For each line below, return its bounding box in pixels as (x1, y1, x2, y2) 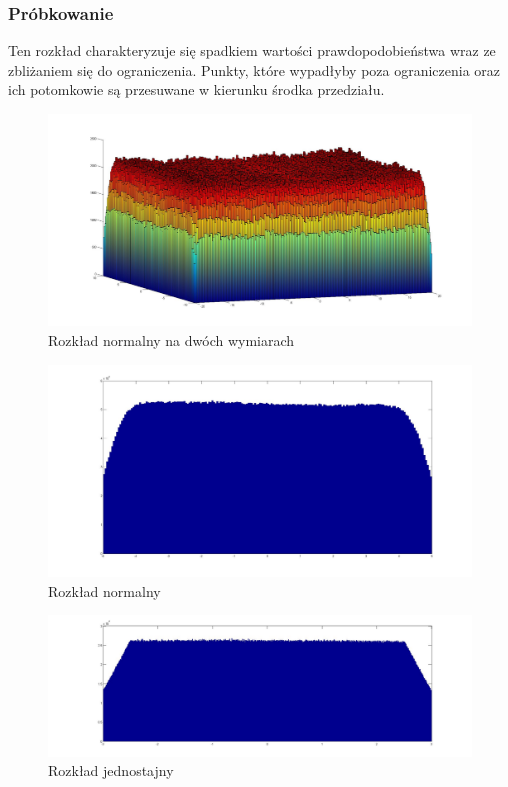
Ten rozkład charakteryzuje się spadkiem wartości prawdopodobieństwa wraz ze (8, 40, 496, 61)
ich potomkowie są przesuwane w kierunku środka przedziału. (8, 79, 385, 100)
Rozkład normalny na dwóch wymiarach (48, 330, 295, 350)
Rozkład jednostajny (48, 760, 174, 781)
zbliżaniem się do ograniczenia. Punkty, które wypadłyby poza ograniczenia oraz (8, 59, 501, 80)
